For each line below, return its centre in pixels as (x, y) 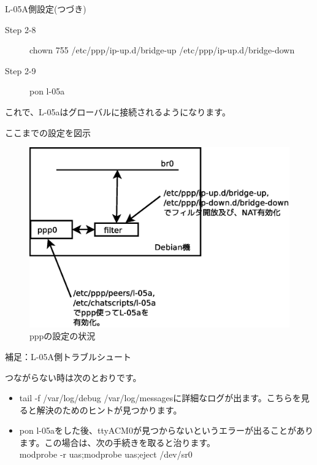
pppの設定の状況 (63, 336)
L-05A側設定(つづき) (46, 9)
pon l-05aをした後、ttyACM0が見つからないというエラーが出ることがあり (166, 430)
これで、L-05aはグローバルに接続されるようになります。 (118, 111)
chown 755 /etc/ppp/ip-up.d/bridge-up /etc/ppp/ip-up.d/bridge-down (162, 50)
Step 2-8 (21, 29)
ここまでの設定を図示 (48, 132)
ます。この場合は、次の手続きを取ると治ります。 (117, 442)
